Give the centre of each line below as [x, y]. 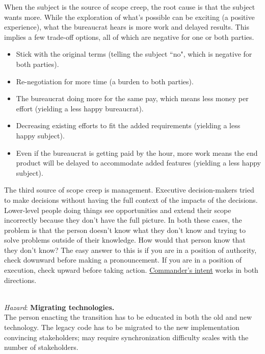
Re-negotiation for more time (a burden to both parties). [105, 81]
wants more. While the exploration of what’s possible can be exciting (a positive [129, 17]
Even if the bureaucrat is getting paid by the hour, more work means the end [137, 152]
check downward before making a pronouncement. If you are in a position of [123, 260]
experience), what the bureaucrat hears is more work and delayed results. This [127, 27]
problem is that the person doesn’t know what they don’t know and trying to [125, 230]
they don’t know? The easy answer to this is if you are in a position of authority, [130, 250]
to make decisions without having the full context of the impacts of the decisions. [131, 199]
